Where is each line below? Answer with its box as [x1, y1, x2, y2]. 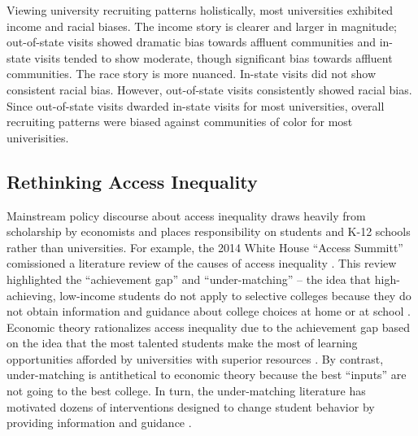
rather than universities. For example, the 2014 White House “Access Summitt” [7, 238, 403, 255]
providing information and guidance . [7, 414, 192, 431]
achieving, [7, 286, 56, 303]
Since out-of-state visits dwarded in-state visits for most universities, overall [7, 97, 385, 114]
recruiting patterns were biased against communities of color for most [7, 113, 353, 130]
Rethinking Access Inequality [7, 168, 258, 194]
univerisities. [7, 129, 69, 146]
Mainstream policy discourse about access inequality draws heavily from [7, 207, 366, 224]
